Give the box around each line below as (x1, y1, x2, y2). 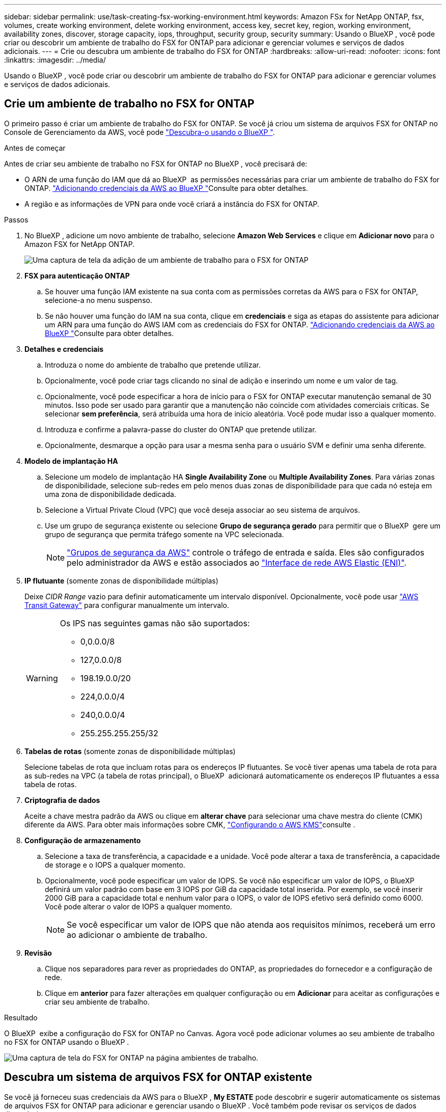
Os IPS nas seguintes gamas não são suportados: (60, 618, 250, 628)
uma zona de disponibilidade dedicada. (45, 489, 176, 498)
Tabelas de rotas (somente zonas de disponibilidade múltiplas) (24, 746, 236, 756)
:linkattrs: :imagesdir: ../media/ (4, 55, 106, 64)
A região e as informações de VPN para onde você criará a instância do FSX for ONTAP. (24, 199, 320, 208)
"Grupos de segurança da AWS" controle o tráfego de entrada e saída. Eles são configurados (67, 547, 425, 558)
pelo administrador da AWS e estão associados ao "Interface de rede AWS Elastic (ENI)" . (67, 557, 407, 568)
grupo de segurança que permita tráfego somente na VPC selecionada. (45, 530, 284, 539)
